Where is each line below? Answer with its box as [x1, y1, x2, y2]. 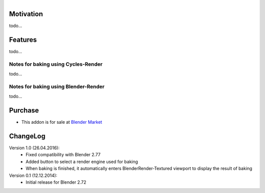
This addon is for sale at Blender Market [21, 119, 103, 125]
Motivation [9, 10, 43, 18]
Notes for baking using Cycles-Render [9, 60, 103, 67]
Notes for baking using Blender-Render [9, 83, 105, 90]
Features [9, 35, 37, 44]
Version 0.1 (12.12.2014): [9, 172, 57, 178]
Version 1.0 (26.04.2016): [9, 145, 60, 151]
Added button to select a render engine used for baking [26, 159, 138, 165]
